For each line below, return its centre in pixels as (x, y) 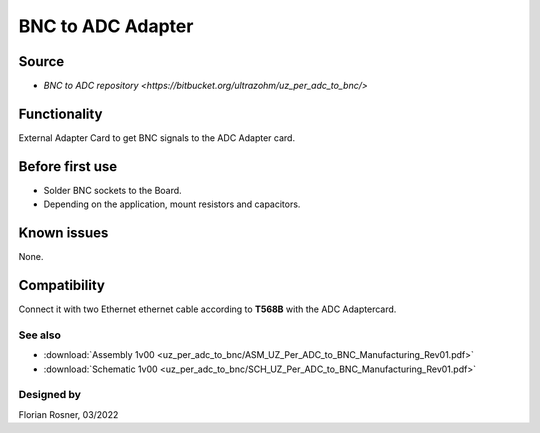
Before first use (68, 166)
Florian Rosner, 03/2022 (68, 414)
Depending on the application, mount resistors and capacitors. (172, 204)
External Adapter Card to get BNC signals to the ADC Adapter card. (156, 137)
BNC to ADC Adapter (106, 26)
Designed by (50, 395)
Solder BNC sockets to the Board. (112, 190)
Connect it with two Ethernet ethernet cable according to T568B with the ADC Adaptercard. (207, 309)
